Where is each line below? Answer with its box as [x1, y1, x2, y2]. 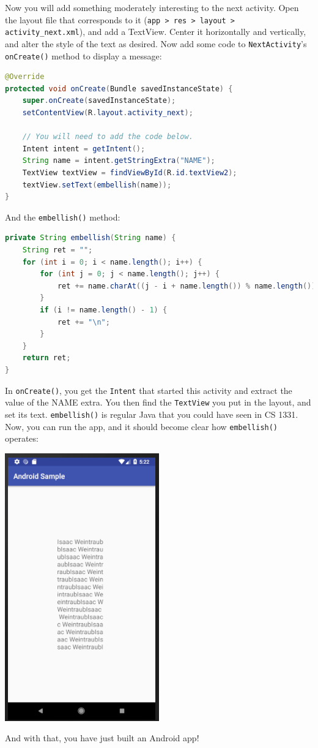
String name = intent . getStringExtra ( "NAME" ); [22, 156, 215, 165]
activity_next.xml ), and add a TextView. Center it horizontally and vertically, [5, 25, 306, 38]
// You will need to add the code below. [22, 132, 193, 142]
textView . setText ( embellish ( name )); [22, 180, 172, 189]
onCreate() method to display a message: [5, 49, 162, 62]
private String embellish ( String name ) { [5, 233, 176, 243]
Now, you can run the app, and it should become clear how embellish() [5, 420, 278, 433]
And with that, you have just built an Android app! [5, 731, 199, 744]
